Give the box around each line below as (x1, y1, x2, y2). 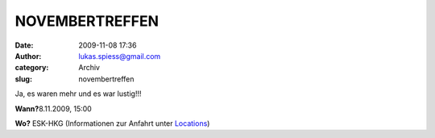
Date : (14, 40, 34, 50)
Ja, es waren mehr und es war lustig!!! (14, 89, 142, 98)
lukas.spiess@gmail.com (78, 51, 161, 61)
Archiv (78, 63, 101, 73)
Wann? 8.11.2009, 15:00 (14, 103, 92, 113)
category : (14, 63, 49, 73)
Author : (14, 51, 42, 61)
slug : (14, 73, 32, 84)
